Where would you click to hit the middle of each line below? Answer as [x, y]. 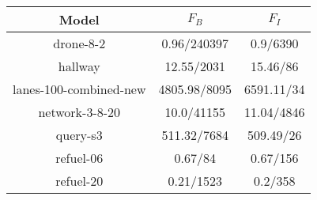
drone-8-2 [79, 43]
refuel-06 [79, 158]
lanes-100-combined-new [79, 89]
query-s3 [79, 135]
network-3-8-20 [79, 112]
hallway [79, 66]
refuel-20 [79, 181]
